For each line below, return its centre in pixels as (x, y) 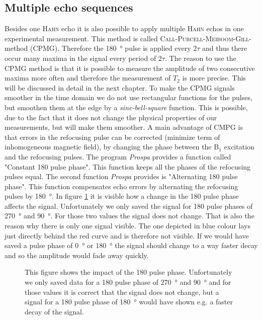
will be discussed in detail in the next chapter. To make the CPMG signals (120, 87)
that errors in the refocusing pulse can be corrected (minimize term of (112, 137)
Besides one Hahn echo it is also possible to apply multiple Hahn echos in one (124, 28)
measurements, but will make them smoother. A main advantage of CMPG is (124, 127)
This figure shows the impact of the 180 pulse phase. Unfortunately (128, 272)
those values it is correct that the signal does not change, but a (122, 292)
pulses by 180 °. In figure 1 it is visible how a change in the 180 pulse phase (122, 196)
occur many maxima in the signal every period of (80, 58)
